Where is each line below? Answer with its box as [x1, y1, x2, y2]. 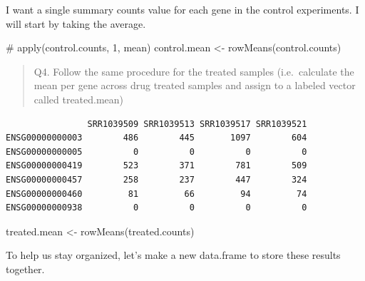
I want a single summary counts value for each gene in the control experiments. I [6, 2, 359, 16]
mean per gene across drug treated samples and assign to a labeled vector [34, 78, 356, 93]
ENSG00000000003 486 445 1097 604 [6, 133, 307, 143]
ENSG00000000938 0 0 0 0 [6, 203, 307, 213]
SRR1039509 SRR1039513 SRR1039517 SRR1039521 [87, 118, 307, 129]
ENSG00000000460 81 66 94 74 [6, 188, 307, 199]
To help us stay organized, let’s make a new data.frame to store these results [6, 247, 341, 262]
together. [6, 261, 45, 276]
